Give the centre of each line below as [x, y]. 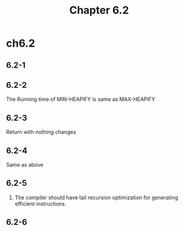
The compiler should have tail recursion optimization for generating [96, 197]
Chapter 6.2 [99, 10]
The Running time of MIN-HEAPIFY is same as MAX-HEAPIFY [80, 99]
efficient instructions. [40, 203]
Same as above [25, 165]
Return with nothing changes [41, 132]
